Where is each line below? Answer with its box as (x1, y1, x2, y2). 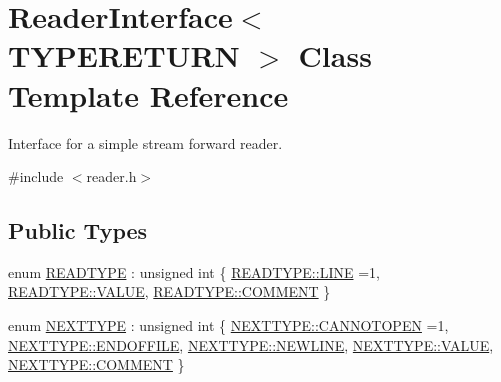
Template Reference (8, 74, 289, 115)
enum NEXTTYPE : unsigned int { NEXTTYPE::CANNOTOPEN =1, (8, 315, 449, 336)
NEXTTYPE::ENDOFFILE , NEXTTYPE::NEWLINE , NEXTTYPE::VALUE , (8, 334, 494, 355)
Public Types (8, 215, 148, 246)
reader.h (86, 166, 137, 187)
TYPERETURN (8, 35, 240, 76)
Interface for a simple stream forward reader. (8, 132, 283, 153)
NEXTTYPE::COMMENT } (8, 354, 185, 375)
